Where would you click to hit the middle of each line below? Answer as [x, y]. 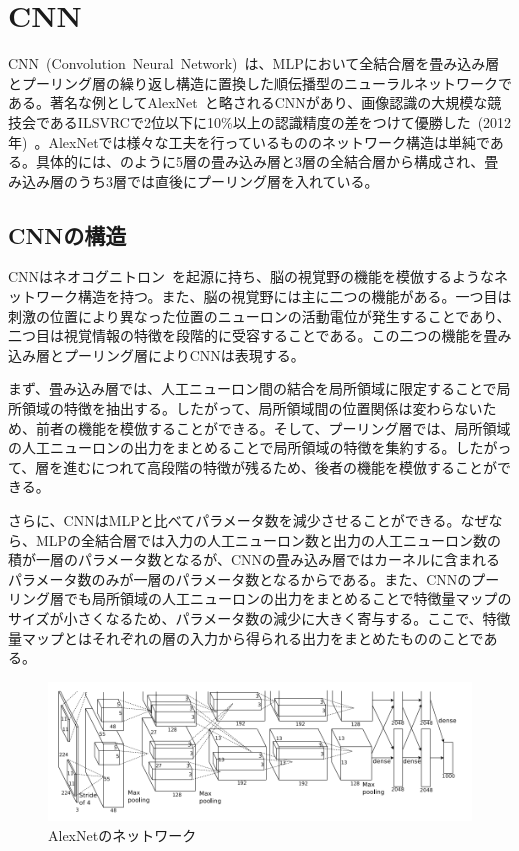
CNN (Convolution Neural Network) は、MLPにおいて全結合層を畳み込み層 [254, 63]
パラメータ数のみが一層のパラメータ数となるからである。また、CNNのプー [254, 578]
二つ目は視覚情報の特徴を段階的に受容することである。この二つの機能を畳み [260, 335]
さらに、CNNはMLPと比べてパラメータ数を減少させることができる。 [234, 520]
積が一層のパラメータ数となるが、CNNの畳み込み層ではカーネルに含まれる [254, 559]
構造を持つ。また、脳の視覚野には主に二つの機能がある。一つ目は [294, 296]
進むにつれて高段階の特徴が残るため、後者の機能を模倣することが [280, 466]
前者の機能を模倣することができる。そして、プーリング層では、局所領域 [273, 427]
